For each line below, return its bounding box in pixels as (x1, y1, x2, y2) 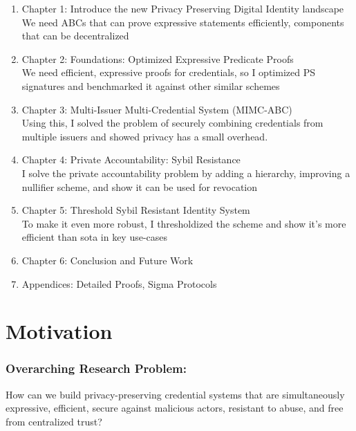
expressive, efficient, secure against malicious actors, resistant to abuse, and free (6, 401, 344, 415)
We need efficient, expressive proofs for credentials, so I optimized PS (21, 65, 315, 80)
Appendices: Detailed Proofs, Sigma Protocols (21, 276, 217, 291)
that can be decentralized (21, 28, 129, 43)
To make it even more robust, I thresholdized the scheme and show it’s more (21, 216, 346, 230)
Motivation (6, 317, 113, 345)
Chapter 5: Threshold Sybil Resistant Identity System (21, 203, 250, 217)
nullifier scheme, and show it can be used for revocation (21, 179, 258, 194)
